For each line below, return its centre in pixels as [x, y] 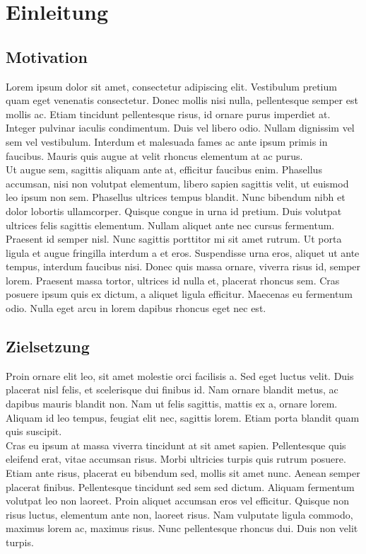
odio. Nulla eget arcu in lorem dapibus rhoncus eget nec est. [136, 308]
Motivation [47, 56]
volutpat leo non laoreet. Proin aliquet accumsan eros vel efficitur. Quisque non [177, 501]
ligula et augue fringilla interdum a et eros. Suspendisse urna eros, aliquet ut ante [183, 252]
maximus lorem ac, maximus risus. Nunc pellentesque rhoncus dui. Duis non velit [182, 528]
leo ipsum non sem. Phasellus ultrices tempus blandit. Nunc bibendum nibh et [176, 197]
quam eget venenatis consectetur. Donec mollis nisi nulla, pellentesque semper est [182, 100]
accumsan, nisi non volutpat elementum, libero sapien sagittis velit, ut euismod [177, 183]
